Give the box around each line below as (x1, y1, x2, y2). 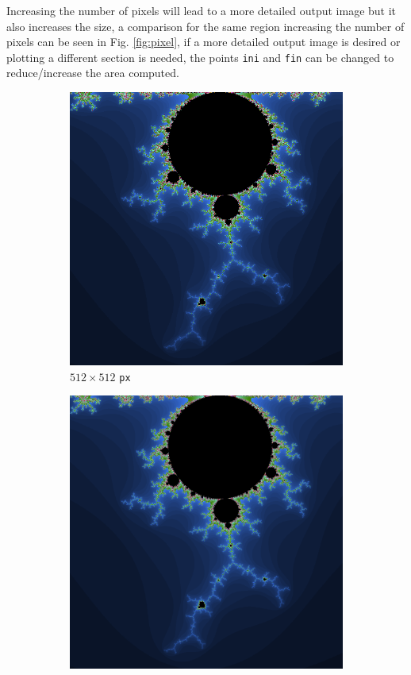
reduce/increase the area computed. (6, 64, 179, 81)
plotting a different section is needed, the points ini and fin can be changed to (6, 48, 394, 65)
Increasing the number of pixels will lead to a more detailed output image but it (6, 2, 397, 18)
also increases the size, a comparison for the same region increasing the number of (6, 17, 405, 34)
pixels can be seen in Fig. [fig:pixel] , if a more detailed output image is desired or (6, 33, 401, 50)
